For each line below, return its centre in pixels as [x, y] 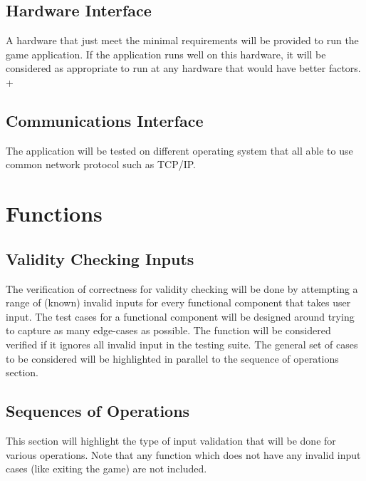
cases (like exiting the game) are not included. [106, 469]
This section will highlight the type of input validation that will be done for [171, 440]
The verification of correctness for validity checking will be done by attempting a [182, 288]
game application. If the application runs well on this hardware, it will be [166, 54]
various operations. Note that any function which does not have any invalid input [183, 454]
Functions [54, 213]
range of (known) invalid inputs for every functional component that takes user [178, 302]
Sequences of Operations [98, 411]
